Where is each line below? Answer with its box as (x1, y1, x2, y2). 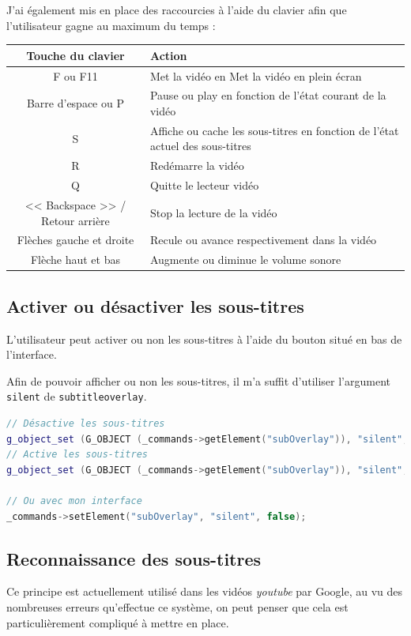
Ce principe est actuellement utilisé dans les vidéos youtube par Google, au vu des (6, 583, 403, 600)
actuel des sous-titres (149, 137, 251, 154)
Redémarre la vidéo (149, 157, 244, 174)
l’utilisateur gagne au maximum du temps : (6, 17, 216, 33)
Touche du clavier (26, 47, 125, 63)
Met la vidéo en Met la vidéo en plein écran (149, 67, 362, 84)
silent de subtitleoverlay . (6, 388, 147, 405)
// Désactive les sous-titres (6, 417, 165, 429)
